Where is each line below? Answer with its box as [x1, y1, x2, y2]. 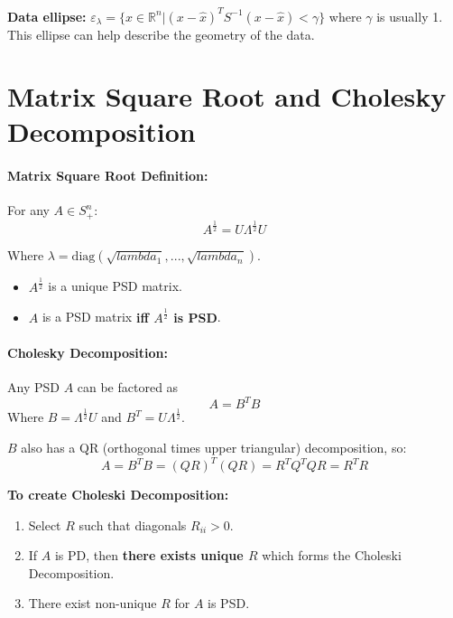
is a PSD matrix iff [42, 307, 149, 326]
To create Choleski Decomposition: [7, 485, 229, 504]
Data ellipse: [7, 6, 87, 25]
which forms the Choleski [262, 546, 402, 565]
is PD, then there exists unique [54, 546, 244, 565]
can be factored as [77, 377, 179, 396]
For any [7, 201, 50, 220]
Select [28, 515, 61, 534]
